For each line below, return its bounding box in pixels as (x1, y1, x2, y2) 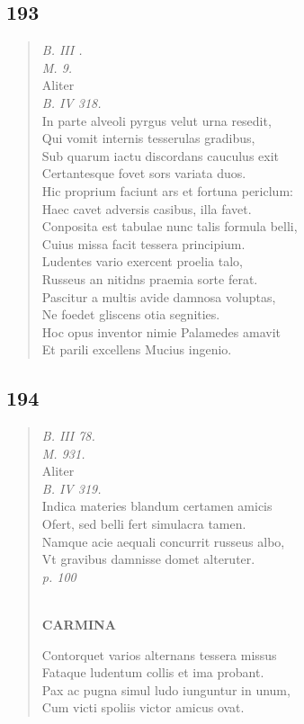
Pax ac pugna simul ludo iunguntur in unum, (41, 680, 291, 699)
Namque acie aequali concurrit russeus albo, (41, 532, 285, 550)
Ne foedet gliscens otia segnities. (41, 305, 220, 324)
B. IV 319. (41, 478, 102, 497)
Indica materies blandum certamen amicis (41, 496, 273, 515)
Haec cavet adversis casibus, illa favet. (41, 199, 252, 218)
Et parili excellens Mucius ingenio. (41, 340, 232, 359)
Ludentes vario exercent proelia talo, (41, 252, 244, 271)
